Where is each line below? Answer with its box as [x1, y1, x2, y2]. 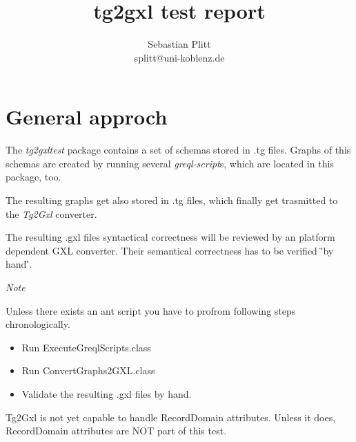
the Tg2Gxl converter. [6, 206, 97, 221]
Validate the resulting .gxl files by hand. [21, 386, 192, 400]
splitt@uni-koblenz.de [134, 50, 225, 64]
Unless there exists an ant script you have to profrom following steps [6, 303, 296, 317]
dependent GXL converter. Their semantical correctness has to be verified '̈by [6, 243, 334, 257]
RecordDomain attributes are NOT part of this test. [6, 423, 227, 438]
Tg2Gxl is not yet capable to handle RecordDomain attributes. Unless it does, [6, 409, 336, 424]
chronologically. [6, 317, 70, 331]
